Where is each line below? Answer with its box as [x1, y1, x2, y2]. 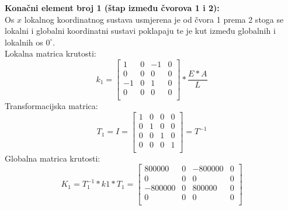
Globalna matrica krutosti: [5, 152, 100, 164]
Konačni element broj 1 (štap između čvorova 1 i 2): [5, 2, 220, 13]
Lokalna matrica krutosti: [5, 47, 96, 60]
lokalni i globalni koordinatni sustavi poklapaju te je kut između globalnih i [5, 24, 276, 37]
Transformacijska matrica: [5, 100, 98, 112]
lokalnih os [5, 36, 43, 48]
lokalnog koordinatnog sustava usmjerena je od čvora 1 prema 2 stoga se [24, 13, 284, 25]
